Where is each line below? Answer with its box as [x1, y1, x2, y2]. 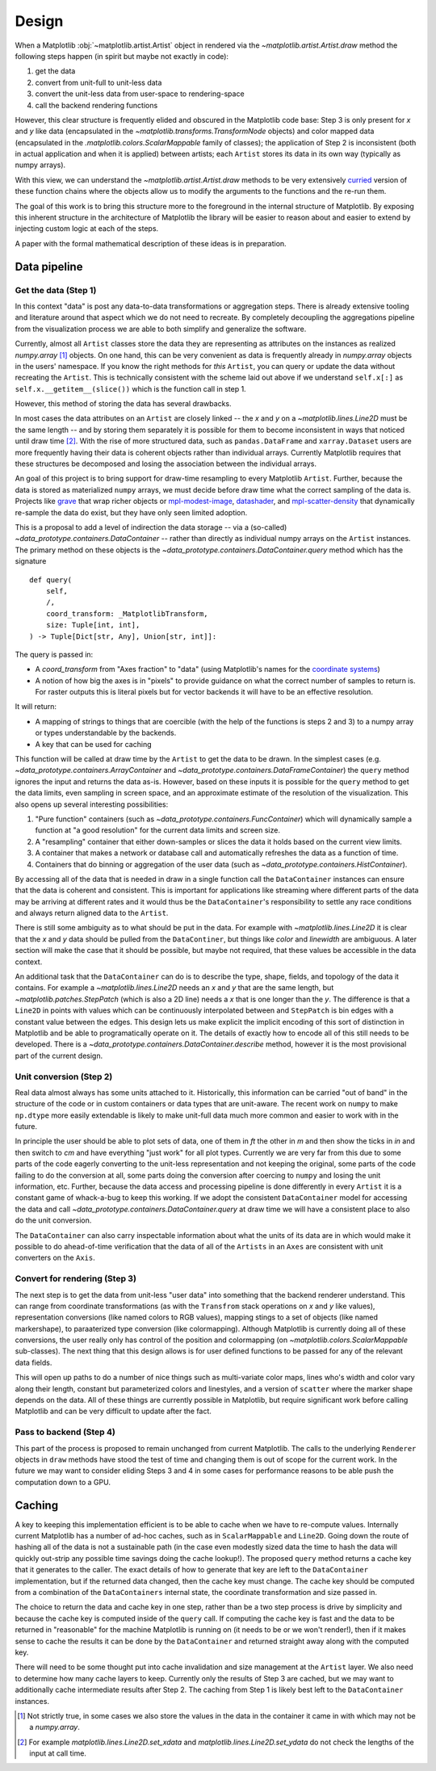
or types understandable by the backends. [35, 728, 177, 738]
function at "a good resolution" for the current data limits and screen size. [35, 825, 280, 835]
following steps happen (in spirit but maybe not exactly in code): [15, 51, 229, 61]
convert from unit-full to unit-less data [35, 78, 162, 87]
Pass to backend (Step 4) [15, 1426, 116, 1437]
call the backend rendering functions [35, 100, 158, 110]
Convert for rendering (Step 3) [15, 1273, 137, 1284]
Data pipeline [15, 259, 83, 274]
